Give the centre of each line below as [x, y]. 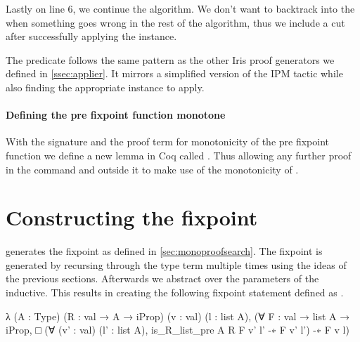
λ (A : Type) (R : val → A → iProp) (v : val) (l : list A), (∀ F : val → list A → [178, 316]
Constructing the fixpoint [132, 217]
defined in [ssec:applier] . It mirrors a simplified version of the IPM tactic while [174, 73]
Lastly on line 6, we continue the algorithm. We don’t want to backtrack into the [180, 8]
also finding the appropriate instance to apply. [105, 87]
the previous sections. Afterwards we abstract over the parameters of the [162, 278]
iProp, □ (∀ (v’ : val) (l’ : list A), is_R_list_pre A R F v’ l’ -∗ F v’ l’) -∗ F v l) [178, 330]
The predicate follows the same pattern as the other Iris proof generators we [170, 59]
